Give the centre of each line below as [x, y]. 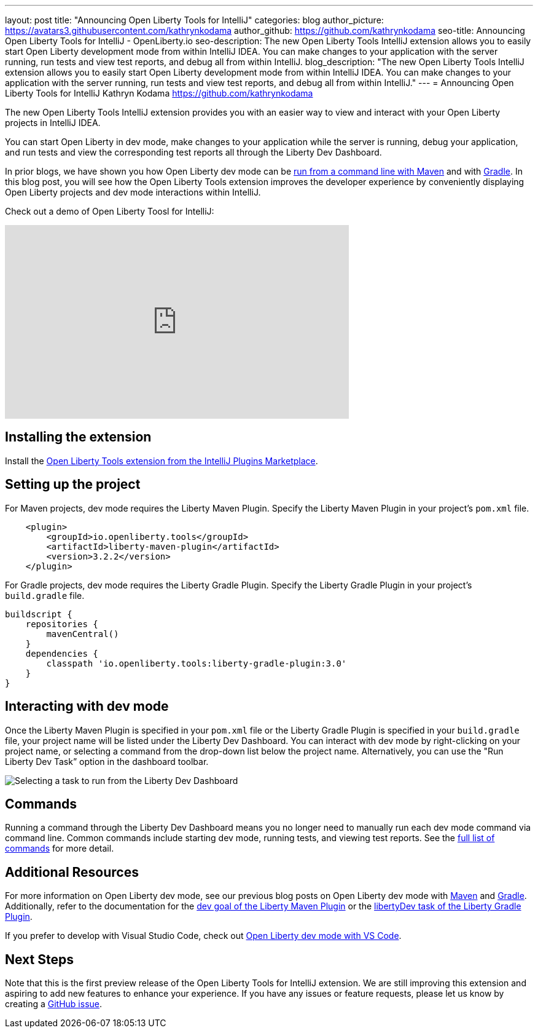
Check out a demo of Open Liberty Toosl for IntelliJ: [110, 211]
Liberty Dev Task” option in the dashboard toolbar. [107, 761]
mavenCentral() [83, 634]
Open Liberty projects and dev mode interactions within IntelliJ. [133, 192]
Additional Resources [72, 872]
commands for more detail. [60, 849]
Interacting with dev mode [87, 706]
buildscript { [39, 614]
